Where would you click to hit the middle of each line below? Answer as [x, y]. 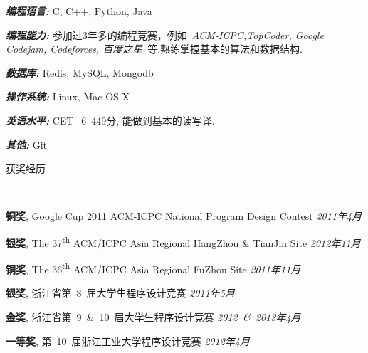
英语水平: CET [40, 120]
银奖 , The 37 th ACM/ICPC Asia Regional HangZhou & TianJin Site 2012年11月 [183, 241]
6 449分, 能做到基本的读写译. [148, 120]
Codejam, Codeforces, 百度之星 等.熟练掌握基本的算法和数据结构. [154, 49]
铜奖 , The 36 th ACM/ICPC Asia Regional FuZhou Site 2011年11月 [153, 268]
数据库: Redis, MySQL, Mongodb [80, 72]
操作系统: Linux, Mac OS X [68, 96]
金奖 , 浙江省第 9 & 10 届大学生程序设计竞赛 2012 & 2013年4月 [153, 317]
